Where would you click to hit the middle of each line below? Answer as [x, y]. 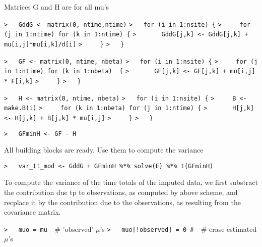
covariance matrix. [32, 212]
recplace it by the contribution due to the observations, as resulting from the [122, 202]
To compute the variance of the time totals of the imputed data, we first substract [131, 182]
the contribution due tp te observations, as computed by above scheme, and [121, 192]
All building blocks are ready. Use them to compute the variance [104, 150]
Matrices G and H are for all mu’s [57, 7]
